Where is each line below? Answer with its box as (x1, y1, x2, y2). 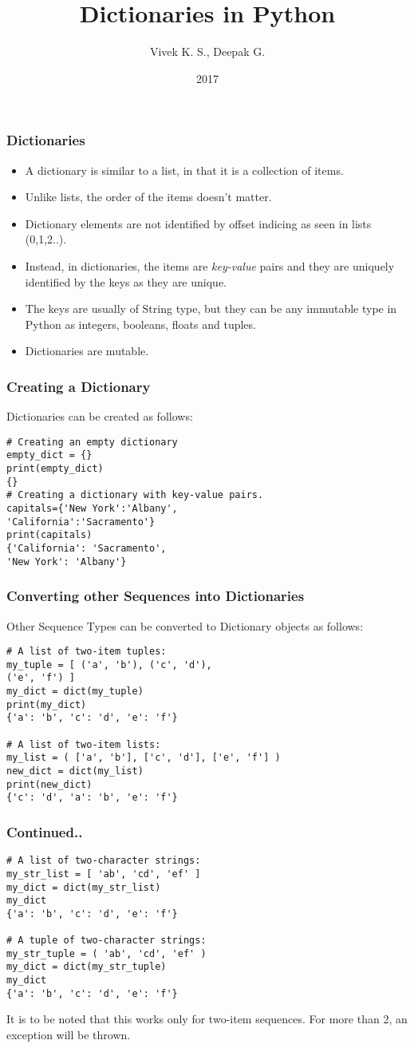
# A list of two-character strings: (6, 855, 201, 867)
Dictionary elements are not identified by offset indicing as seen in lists (25, 215, 372, 231)
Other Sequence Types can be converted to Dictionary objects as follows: (6, 617, 364, 634)
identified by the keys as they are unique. (25, 273, 227, 290)
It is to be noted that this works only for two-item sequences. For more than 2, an (6, 1010, 408, 1027)
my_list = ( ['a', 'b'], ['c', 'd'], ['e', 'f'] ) (6, 752, 281, 764)
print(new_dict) (6, 778, 93, 790)
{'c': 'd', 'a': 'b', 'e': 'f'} (6, 792, 178, 804)
